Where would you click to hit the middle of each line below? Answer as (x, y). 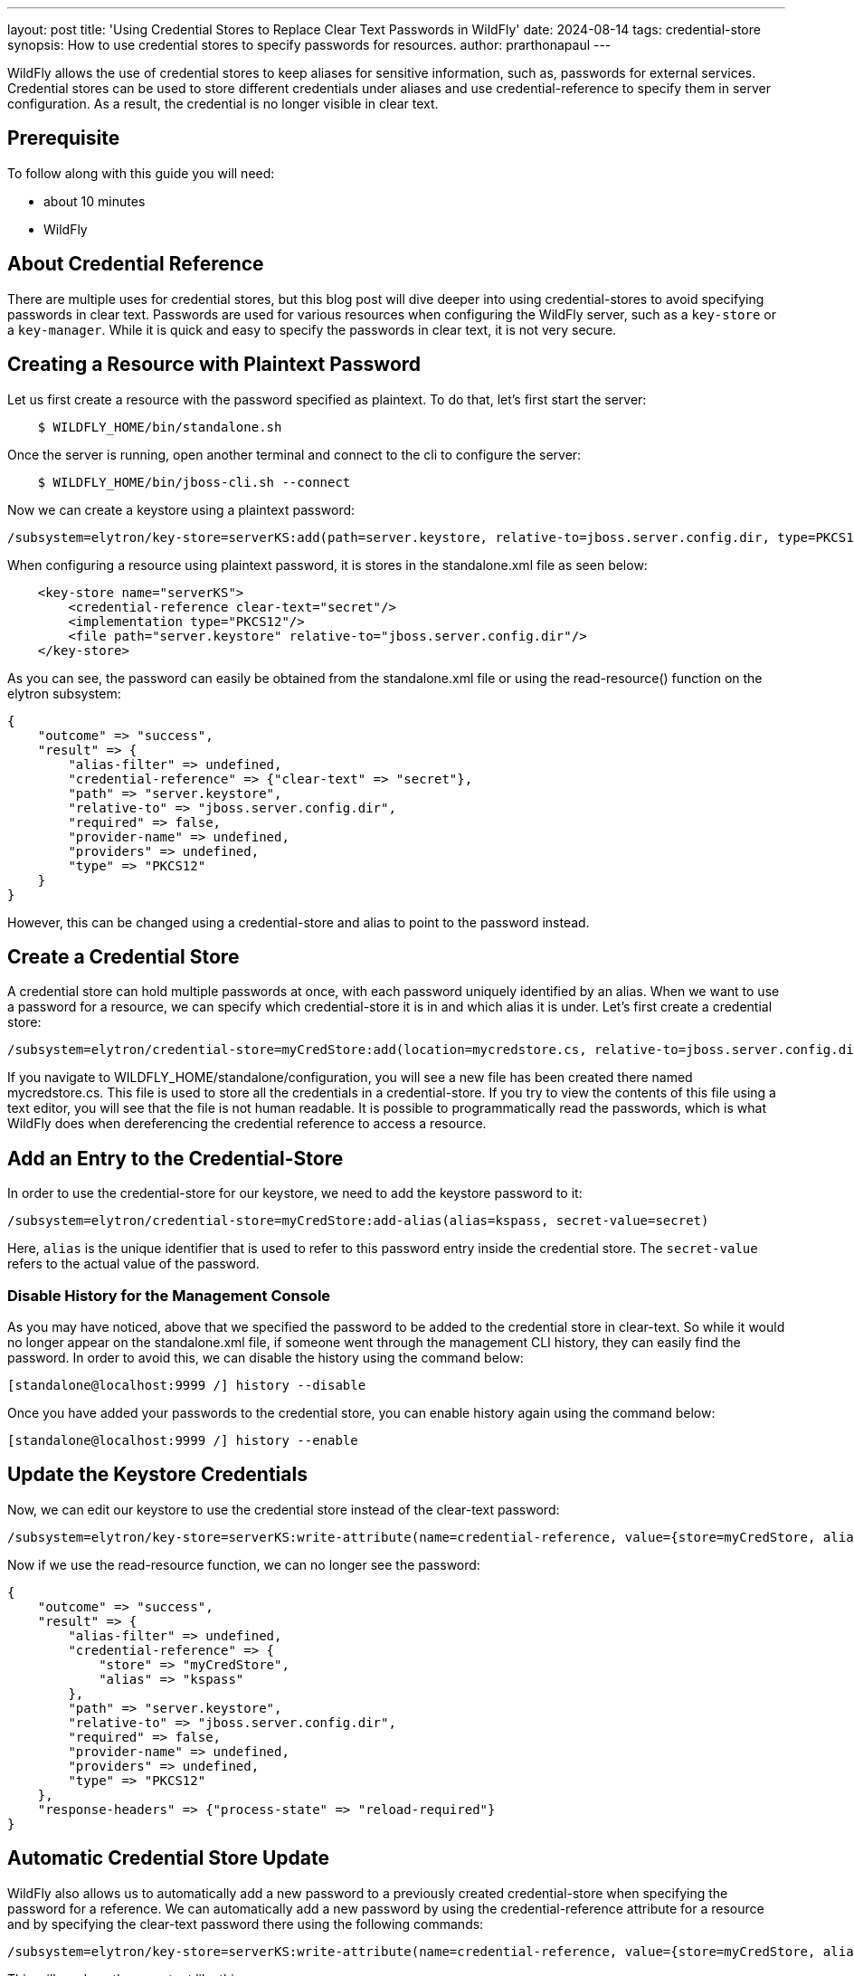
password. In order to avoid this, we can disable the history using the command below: (266, 1357)
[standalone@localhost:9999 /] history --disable (187, 1385)
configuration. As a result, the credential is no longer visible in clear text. (223, 104)
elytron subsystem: (64, 693)
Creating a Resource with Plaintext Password (214, 365)
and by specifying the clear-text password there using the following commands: (246, 1924)
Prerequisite (64, 138)
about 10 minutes (95, 201)
